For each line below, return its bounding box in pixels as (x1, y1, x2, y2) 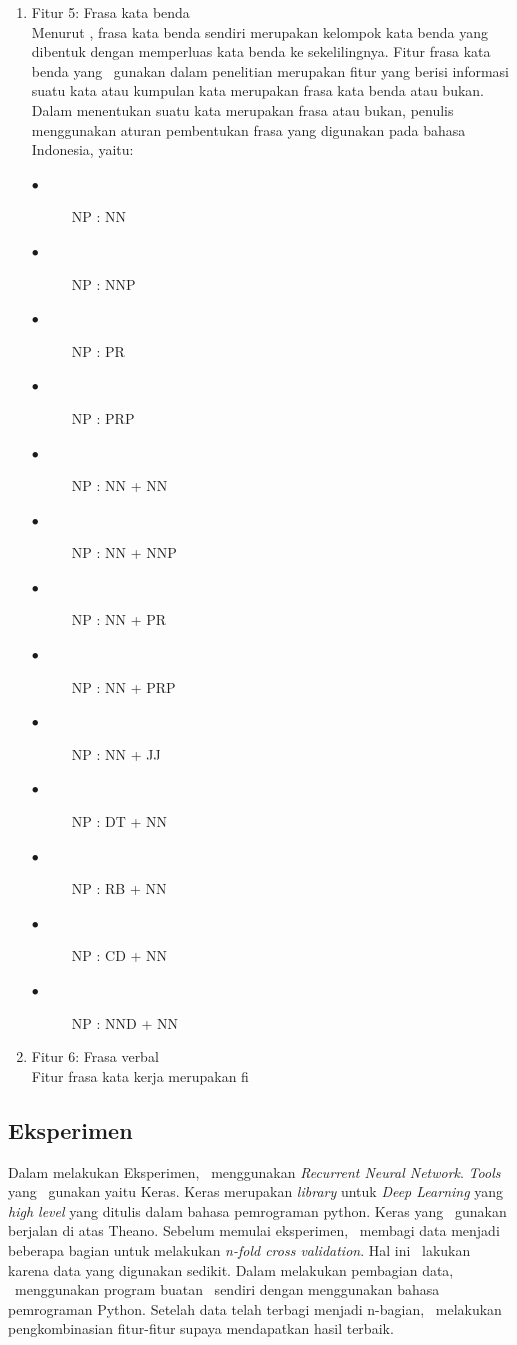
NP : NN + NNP (71, 542, 177, 563)
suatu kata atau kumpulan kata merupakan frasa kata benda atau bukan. (31, 80, 484, 101)
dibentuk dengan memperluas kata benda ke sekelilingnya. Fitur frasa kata (31, 41, 491, 62)
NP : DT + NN (71, 811, 168, 832)
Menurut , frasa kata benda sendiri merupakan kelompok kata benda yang (31, 21, 488, 42)
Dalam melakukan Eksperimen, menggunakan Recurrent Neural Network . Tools (8, 1161, 501, 1182)
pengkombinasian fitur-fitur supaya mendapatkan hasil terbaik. (8, 1318, 394, 1339)
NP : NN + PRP (71, 676, 176, 697)
